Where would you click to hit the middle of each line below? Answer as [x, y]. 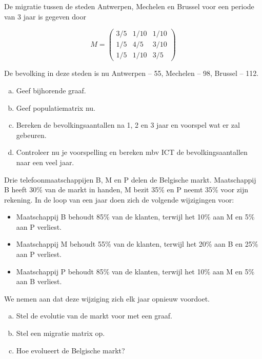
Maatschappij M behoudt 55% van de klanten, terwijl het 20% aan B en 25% [137, 244]
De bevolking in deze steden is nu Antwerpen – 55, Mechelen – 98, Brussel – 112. [132, 73]
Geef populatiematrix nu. [56, 107]
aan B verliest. [39, 281]
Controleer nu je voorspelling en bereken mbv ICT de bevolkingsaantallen [132, 152]
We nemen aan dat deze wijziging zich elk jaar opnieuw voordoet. [107, 298]
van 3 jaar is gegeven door [45, 16]
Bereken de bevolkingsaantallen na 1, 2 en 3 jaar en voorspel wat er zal [128, 125]
